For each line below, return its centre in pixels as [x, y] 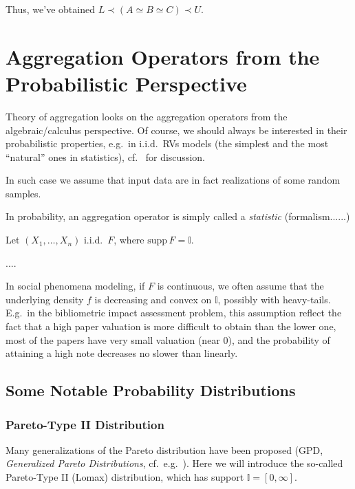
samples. [23, 193]
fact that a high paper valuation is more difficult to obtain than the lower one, [171, 326]
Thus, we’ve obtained [50, 9]
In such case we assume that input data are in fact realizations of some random [173, 180]
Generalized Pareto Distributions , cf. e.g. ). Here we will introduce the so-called [174, 463]
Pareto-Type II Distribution [85, 424]
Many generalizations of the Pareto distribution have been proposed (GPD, [164, 449]
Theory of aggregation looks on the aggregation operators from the [147, 116]
